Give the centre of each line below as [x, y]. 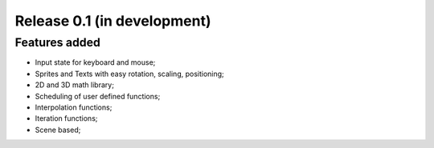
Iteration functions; [66, 118]
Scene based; [58, 130]
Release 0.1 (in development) [113, 21]
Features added [57, 42]
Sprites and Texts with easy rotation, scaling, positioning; [129, 74]
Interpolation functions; [74, 107]
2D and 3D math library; [74, 85]
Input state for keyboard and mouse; [95, 62]
